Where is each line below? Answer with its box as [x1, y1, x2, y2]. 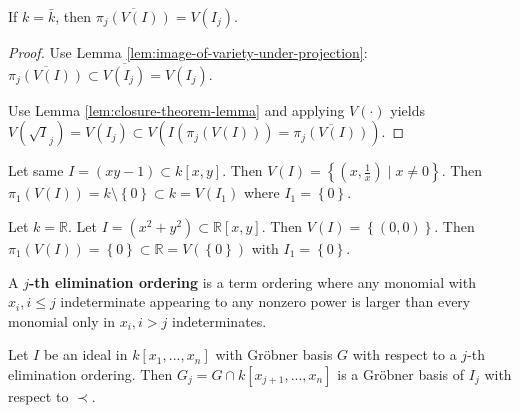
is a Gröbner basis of [337, 363, 465, 384]
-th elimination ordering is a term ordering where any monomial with [28, 271, 476, 292]
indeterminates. [171, 310, 267, 331]
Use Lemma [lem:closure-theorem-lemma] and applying [8, 99, 345, 120]
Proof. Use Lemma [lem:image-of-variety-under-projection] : [8, 42, 368, 62]
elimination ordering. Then [8, 363, 173, 384]
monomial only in [8, 310, 115, 331]
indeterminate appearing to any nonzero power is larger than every [60, 291, 471, 312]
